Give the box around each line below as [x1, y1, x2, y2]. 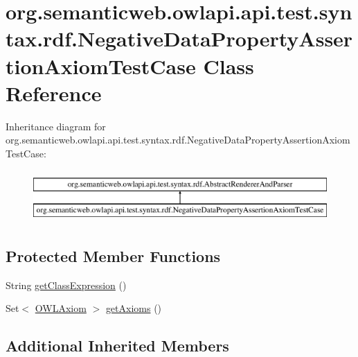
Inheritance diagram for [6, 119, 106, 133]
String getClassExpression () [6, 277, 127, 292]
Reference [6, 78, 102, 107]
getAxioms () [105, 301, 162, 315]
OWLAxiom [35, 301, 87, 315]
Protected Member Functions [6, 245, 221, 267]
